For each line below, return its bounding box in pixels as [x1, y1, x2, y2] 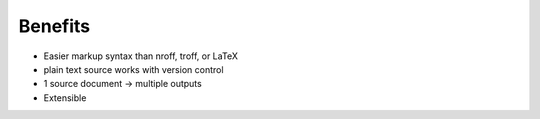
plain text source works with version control [43, 63, 224, 75]
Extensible [43, 91, 87, 104]
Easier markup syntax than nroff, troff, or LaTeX [43, 50, 239, 62]
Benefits [18, 15, 91, 37]
